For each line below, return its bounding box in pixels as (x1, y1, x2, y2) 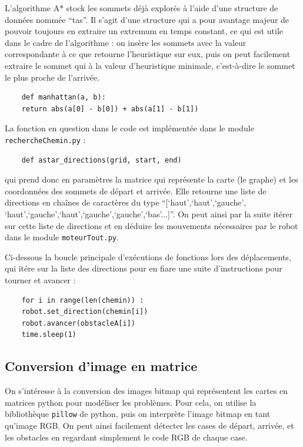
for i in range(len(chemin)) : (21, 296, 144, 304)
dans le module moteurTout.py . (5, 231, 119, 243)
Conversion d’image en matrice (5, 357, 198, 375)
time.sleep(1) (21, 330, 76, 339)
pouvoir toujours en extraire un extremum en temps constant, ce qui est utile (5, 25, 283, 37)
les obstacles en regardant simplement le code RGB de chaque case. (5, 431, 248, 443)
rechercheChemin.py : (5, 133, 86, 145)
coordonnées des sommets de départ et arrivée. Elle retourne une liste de (5, 184, 267, 197)
